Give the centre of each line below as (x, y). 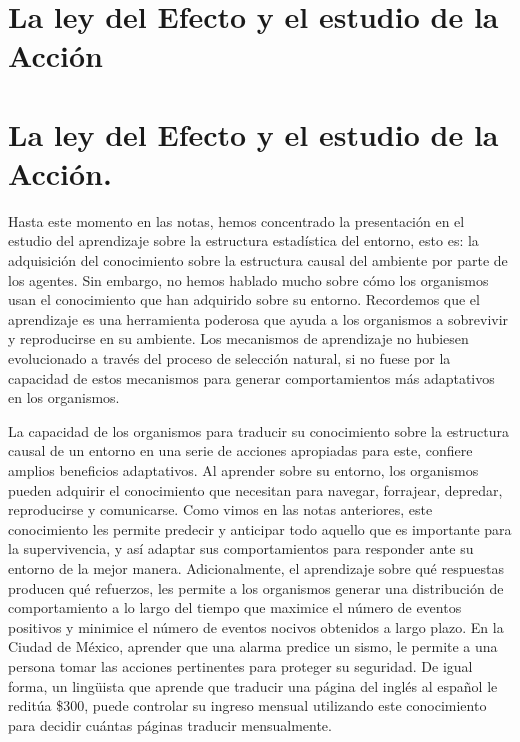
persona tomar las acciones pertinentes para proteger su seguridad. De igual (240, 665)
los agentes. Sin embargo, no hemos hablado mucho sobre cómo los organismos (248, 279)
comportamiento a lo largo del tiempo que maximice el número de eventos (235, 607)
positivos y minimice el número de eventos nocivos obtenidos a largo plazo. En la (256, 626)
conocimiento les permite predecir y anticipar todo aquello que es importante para (260, 528)
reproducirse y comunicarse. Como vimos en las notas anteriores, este (220, 509)
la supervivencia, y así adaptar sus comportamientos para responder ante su (241, 548)
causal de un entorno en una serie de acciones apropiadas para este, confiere (240, 450)
